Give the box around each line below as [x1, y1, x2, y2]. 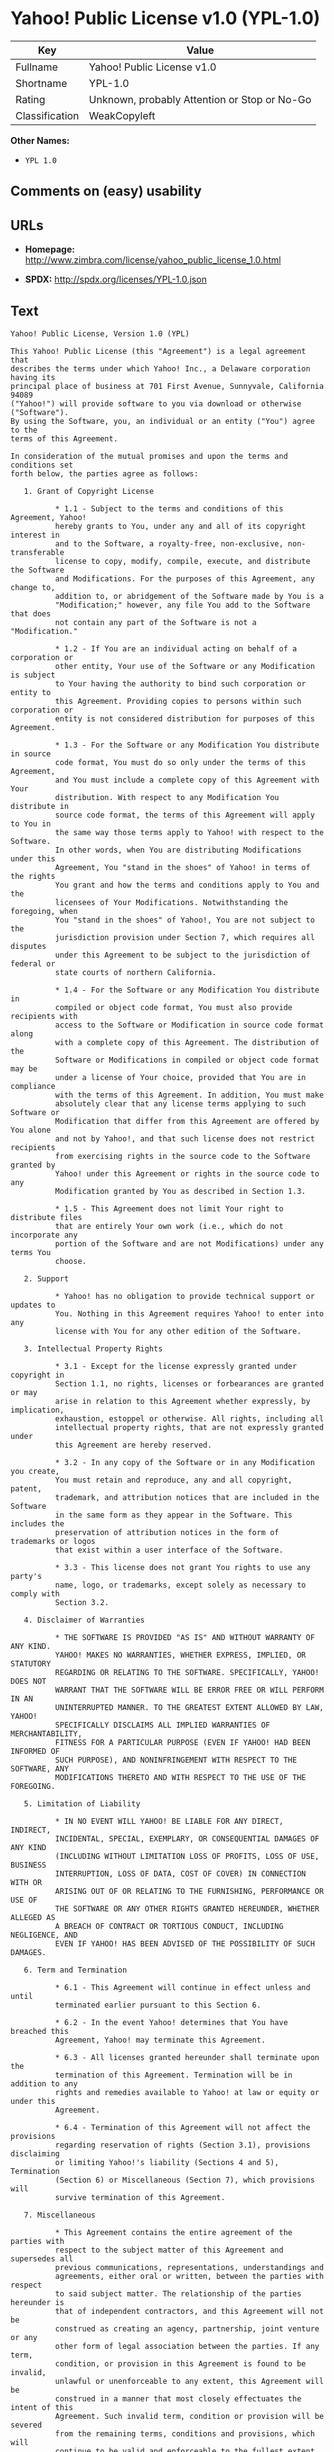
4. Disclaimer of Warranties [23, 1615, 145, 1625]
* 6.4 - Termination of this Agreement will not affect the [54, 2122, 311, 2132]
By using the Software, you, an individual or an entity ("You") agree [10, 416, 315, 426]
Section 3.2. [54, 1597, 110, 1607]
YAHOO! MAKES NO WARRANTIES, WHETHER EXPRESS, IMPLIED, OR [54, 1650, 307, 1660]
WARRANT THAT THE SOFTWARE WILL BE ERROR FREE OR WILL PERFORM [54, 1685, 325, 1695]
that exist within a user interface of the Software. [54, 1545, 284, 1555]
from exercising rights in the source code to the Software [54, 1151, 311, 1161]
